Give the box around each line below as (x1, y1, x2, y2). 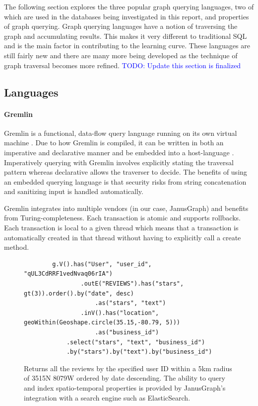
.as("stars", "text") (95, 300, 166, 307)
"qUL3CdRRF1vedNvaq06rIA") (24, 270, 113, 278)
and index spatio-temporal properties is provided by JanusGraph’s (24, 382, 226, 393)
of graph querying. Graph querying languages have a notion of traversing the (4, 21, 238, 31)
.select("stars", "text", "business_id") (66, 338, 205, 346)
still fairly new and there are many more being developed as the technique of (4, 50, 238, 60)
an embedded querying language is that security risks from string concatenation (4, 176, 247, 187)
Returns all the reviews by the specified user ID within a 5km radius (24, 363, 232, 373)
